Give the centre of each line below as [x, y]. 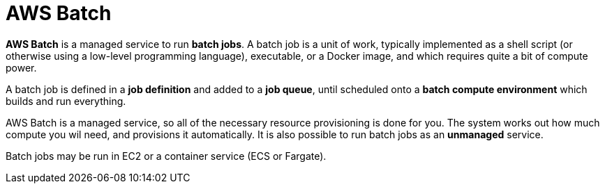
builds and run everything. [66, 101]
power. [21, 67]
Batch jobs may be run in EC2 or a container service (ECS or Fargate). [166, 156]
